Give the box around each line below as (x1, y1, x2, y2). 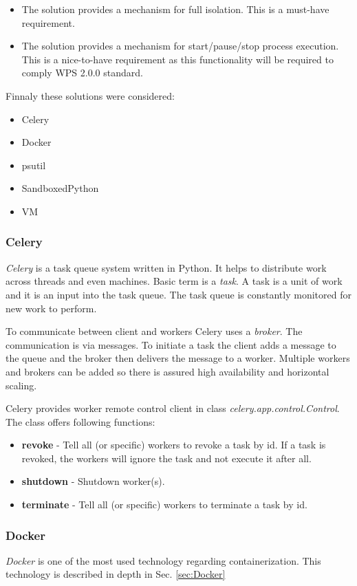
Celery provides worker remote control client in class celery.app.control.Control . (6, 401, 340, 415)
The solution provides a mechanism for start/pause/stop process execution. (21, 39, 339, 53)
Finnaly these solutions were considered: (6, 88, 175, 102)
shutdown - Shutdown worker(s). (21, 474, 165, 488)
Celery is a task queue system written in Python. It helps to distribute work (6, 260, 327, 274)
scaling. (6, 378, 37, 392)
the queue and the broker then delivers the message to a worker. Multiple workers (6, 351, 350, 365)
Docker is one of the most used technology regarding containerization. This (6, 553, 321, 567)
